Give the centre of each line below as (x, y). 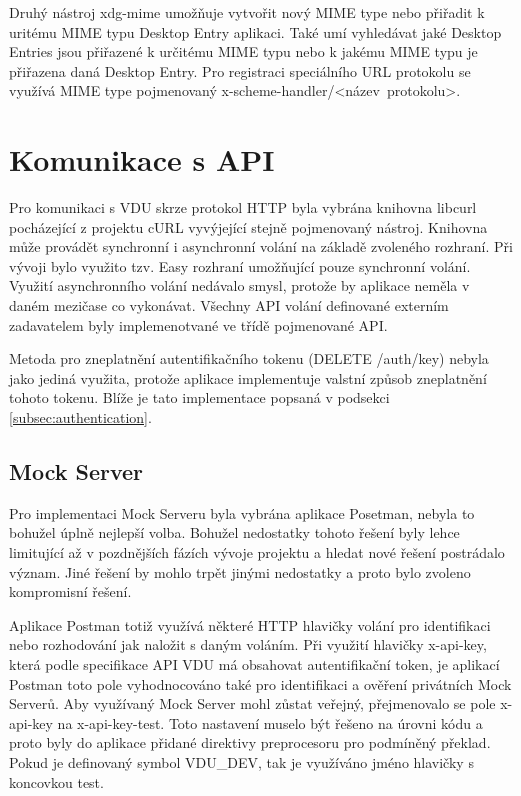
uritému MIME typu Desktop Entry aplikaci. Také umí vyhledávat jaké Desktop (255, 31)
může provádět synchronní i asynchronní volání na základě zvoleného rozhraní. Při (261, 246)
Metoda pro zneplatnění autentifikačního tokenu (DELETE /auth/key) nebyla (249, 358)
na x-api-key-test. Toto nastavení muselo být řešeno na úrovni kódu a (270, 722)
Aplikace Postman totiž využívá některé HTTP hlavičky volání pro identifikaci (250, 624)
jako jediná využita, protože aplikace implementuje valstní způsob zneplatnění (248, 377)
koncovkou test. (56, 781)
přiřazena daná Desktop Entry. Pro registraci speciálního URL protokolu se (240, 70)
